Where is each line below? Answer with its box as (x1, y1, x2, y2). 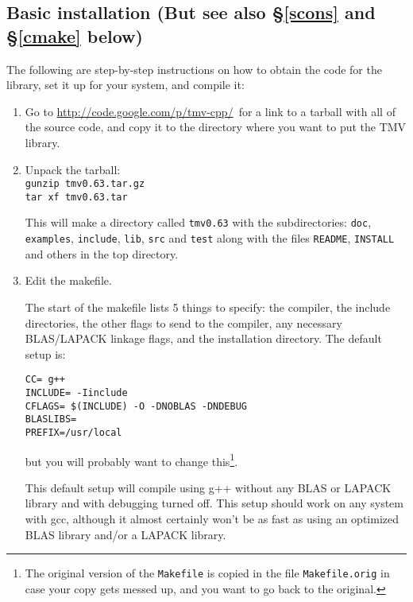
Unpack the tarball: (25, 161, 121, 177)
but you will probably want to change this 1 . (25, 450, 238, 469)
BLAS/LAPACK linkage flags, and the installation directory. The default (25, 330, 382, 347)
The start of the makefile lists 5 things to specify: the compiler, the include (25, 298, 391, 315)
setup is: (25, 345, 66, 362)
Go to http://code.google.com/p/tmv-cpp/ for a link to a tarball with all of (25, 103, 396, 119)
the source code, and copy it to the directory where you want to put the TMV (25, 118, 407, 135)
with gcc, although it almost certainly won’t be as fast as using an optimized (25, 511, 399, 527)
